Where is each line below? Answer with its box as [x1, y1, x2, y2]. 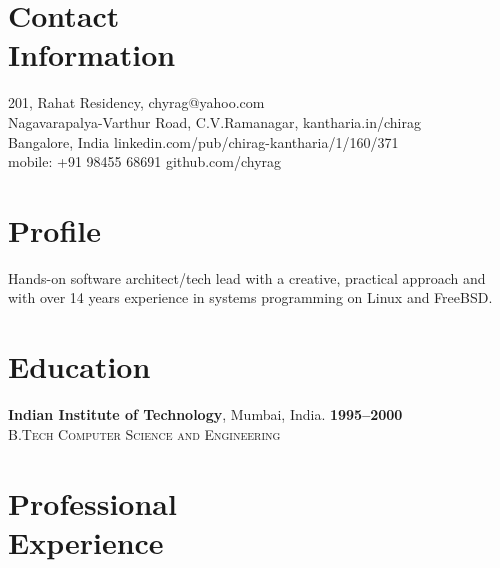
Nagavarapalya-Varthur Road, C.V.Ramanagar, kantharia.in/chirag [8, 111, 421, 132]
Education [8, 346, 151, 387]
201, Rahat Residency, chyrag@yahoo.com [8, 92, 265, 113]
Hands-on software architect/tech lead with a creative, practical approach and [8, 267, 486, 288]
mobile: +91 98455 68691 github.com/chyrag [8, 151, 282, 172]
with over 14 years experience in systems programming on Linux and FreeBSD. [8, 287, 493, 308]
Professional [8, 482, 177, 523]
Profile [8, 209, 101, 250]
